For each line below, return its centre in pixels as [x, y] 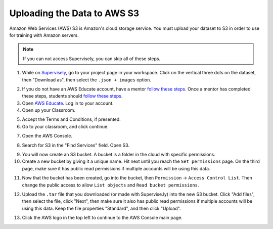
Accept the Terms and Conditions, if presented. [71, 119]
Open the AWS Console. [47, 136]
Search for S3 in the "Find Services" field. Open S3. [76, 145]
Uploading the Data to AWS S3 [74, 13]
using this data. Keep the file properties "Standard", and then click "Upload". [101, 208]
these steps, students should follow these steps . [72, 96]
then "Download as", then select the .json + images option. [87, 80]
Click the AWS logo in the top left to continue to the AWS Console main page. [102, 218]
